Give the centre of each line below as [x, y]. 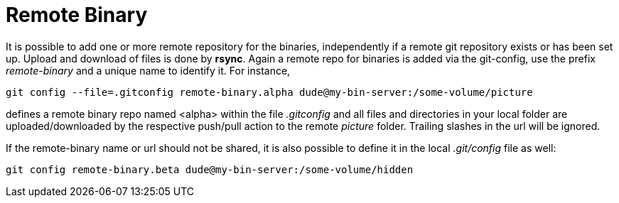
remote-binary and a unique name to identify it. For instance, [148, 70]
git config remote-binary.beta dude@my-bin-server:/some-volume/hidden [210, 169]
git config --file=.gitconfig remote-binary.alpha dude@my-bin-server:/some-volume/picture [269, 92]
